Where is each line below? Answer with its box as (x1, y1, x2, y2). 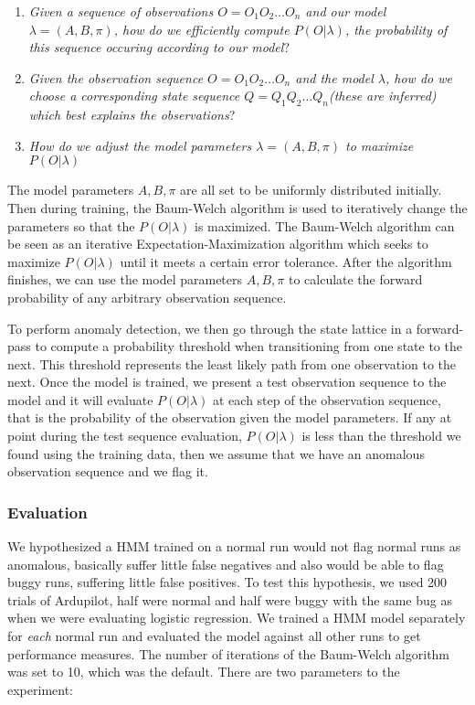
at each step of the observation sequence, (213, 390, 441, 409)
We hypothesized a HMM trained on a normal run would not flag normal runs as (7, 537, 461, 556)
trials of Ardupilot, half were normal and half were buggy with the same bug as (7, 590, 452, 609)
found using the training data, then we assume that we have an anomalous (7, 443, 425, 463)
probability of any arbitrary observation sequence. (7, 287, 287, 306)
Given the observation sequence (28, 68, 204, 87)
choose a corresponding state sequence (28, 86, 240, 105)
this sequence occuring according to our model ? (28, 37, 290, 57)
